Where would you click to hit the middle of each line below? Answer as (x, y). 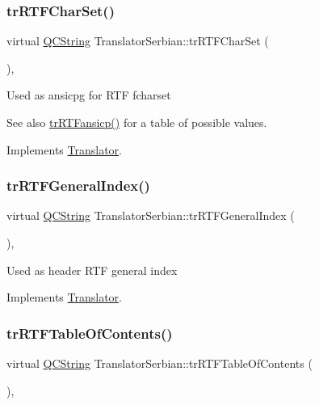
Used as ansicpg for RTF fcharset (89, 95)
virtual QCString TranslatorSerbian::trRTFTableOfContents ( (159, 363)
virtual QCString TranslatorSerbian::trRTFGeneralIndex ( (151, 215)
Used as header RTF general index (92, 270)
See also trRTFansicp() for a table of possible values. (137, 122)
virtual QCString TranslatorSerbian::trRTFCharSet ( (138, 41)
